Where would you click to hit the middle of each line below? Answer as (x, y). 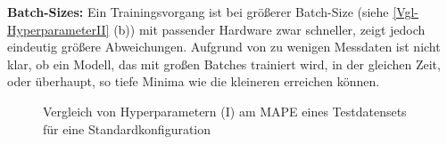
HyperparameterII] (58, 29)
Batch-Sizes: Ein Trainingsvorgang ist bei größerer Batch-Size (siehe (198, 12)
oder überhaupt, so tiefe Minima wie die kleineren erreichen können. (194, 81)
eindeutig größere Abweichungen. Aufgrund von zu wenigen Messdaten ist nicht (224, 47)
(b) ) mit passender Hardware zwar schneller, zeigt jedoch (269, 29)
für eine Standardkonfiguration (127, 128)
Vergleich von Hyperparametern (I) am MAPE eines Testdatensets (225, 111)
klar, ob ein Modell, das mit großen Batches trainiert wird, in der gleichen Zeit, (224, 64)
